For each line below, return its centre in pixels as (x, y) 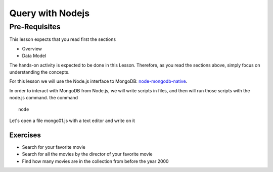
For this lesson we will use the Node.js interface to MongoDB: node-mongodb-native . (98, 81)
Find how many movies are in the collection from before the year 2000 (95, 161)
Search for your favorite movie (54, 147)
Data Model (34, 56)
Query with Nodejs (50, 13)
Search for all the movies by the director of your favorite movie (87, 154)
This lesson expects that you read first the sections (63, 39)
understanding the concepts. (39, 72)
